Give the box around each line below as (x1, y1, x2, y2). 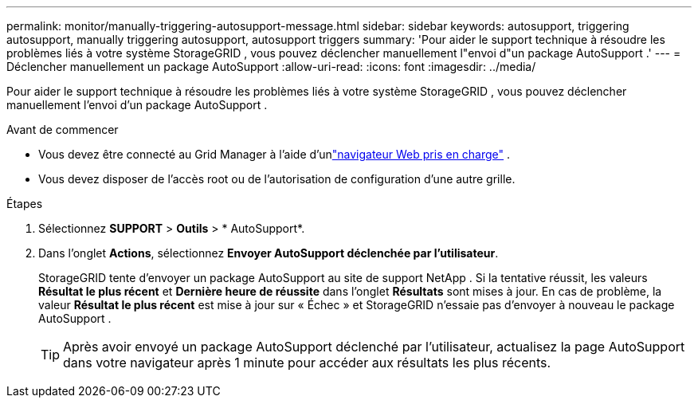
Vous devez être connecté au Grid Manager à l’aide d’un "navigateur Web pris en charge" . (38, 147, 511, 161)
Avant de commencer (6, 123, 119, 136)
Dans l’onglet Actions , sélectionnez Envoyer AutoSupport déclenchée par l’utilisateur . (38, 246, 499, 260)
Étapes (6, 197, 43, 210)
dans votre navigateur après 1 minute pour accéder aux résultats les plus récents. (63, 355, 551, 371)
